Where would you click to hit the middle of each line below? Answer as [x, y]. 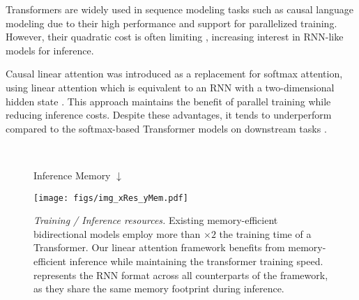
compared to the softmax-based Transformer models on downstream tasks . [166, 128]
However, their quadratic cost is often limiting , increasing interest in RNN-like [175, 37]
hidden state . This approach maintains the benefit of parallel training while [168, 101]
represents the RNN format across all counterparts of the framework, [181, 275]
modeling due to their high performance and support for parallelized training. [171, 23]
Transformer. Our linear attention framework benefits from [159, 247]
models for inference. [50, 50]
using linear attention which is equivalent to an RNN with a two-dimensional [170, 87]
